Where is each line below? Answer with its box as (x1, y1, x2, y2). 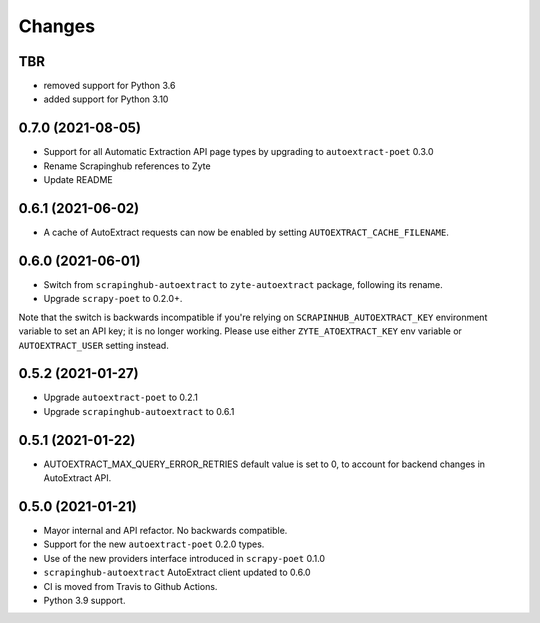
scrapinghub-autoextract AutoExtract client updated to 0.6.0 (43, 566, 311, 579)
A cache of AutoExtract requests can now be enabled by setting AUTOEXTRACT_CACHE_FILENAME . (43, 226, 450, 239)
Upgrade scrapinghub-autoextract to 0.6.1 (43, 405, 235, 417)
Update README (43, 174, 114, 186)
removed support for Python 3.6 (43, 80, 176, 92)
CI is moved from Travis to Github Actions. (43, 580, 218, 592)
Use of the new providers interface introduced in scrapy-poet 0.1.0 (43, 552, 325, 564)
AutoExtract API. (43, 472, 112, 484)
